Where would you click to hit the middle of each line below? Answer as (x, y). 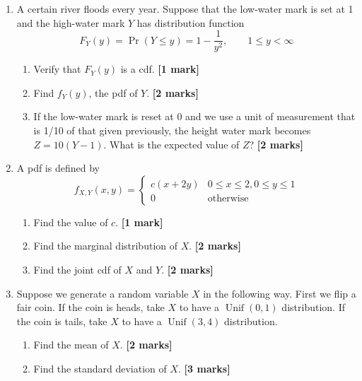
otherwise (228, 198)
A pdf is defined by (58, 168)
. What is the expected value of (171, 144)
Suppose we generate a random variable (103, 293)
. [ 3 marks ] (204, 368)
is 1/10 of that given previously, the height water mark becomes (172, 130)
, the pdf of (113, 92)
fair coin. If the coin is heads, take (90, 307)
